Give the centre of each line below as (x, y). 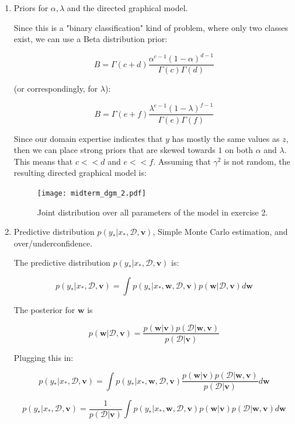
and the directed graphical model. (127, 8)
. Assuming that (182, 161)
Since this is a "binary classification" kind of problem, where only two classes (151, 27)
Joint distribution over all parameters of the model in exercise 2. (152, 212)
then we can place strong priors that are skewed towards (114, 150)
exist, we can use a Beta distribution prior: (91, 39)
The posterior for (44, 309)
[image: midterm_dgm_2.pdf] (91, 193)
